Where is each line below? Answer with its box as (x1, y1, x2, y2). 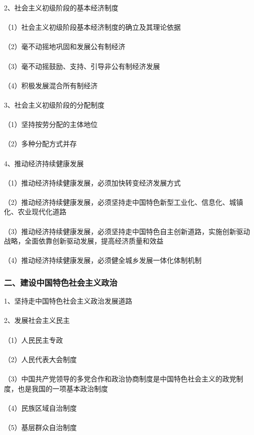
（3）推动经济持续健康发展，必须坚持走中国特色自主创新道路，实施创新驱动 (4, 226, 250, 236)
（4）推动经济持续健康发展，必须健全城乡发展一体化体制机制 (4, 255, 202, 265)
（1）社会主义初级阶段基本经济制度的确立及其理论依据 (4, 22, 181, 32)
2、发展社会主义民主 (4, 315, 70, 325)
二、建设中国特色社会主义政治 (4, 276, 118, 288)
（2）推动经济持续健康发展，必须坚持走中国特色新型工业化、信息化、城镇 (4, 196, 243, 207)
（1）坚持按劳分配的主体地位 (4, 119, 98, 129)
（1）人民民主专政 (4, 334, 63, 345)
